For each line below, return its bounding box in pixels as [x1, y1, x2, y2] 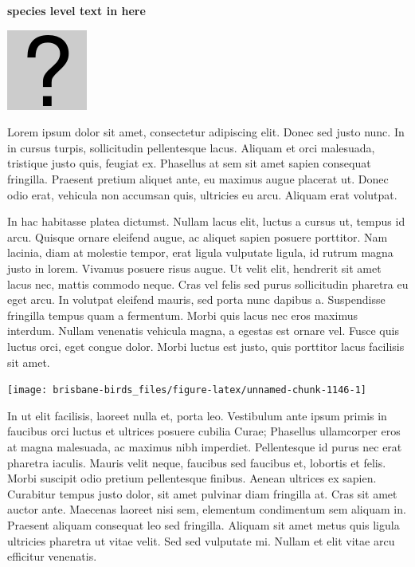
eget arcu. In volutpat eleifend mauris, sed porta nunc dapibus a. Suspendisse [7, 291, 386, 308]
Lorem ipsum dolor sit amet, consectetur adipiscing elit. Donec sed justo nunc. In [7, 124, 405, 140]
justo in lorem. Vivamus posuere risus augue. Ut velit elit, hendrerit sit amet [7, 259, 382, 276]
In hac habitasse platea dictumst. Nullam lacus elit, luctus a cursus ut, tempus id [7, 213, 405, 230]
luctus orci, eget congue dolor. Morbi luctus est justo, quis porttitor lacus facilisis [7, 337, 405, 354]
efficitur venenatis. [7, 548, 97, 565]
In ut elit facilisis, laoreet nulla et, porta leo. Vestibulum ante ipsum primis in [7, 407, 387, 423]
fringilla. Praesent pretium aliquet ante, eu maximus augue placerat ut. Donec [7, 170, 389, 187]
